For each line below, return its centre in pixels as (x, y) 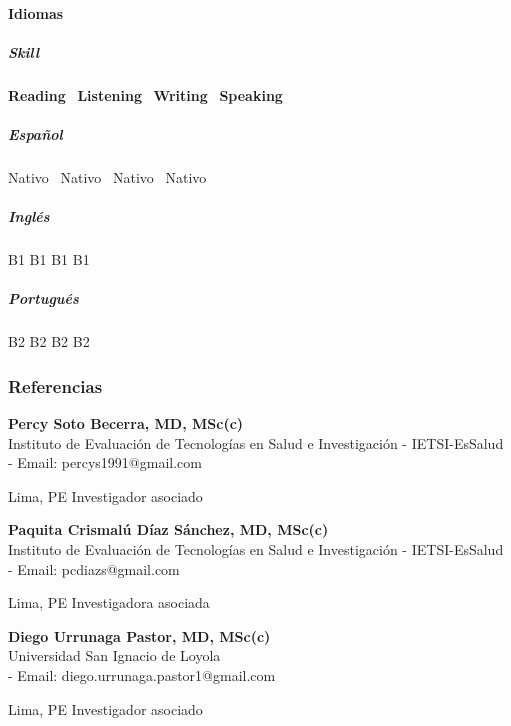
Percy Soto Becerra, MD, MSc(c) (126, 423)
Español (35, 133)
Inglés (29, 216)
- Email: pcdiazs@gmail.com (94, 568)
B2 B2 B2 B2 (49, 341)
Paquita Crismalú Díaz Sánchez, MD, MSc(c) (168, 529)
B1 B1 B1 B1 (49, 259)
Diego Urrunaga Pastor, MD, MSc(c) (139, 635)
